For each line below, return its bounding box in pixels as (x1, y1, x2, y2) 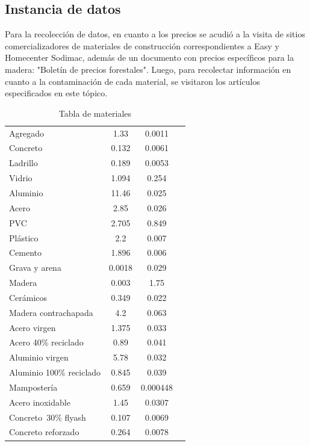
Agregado (9, 126, 44, 139)
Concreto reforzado (9, 426, 79, 438)
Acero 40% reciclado (9, 336, 84, 348)
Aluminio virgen (9, 351, 69, 364)
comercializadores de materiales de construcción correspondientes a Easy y (5, 39, 279, 52)
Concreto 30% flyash (9, 410, 86, 423)
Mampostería (9, 380, 58, 393)
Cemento (9, 246, 42, 259)
